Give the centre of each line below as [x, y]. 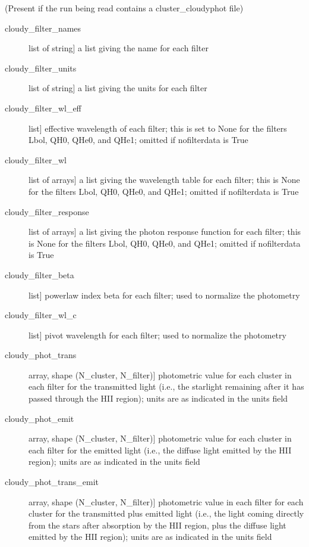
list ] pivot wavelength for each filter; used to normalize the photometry [157, 335]
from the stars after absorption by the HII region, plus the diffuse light [157, 525]
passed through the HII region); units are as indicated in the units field [158, 398]
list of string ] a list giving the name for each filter [119, 48]
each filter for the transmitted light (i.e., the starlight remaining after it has [166, 386]
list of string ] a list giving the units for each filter [118, 88]
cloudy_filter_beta [40, 274]
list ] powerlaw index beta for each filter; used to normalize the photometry [164, 295]
